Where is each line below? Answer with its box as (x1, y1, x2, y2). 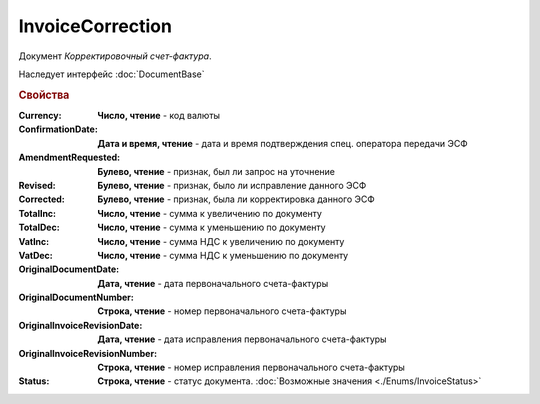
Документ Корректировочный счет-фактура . (18, 50, 212, 62)
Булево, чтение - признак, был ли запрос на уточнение (97, 165, 335, 177)
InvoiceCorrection (18, 15, 172, 37)
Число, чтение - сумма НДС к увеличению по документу (97, 235, 345, 247)
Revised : (18, 179, 56, 191)
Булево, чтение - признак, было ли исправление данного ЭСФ (97, 179, 367, 191)
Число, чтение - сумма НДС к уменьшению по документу (97, 249, 349, 261)
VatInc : (18, 235, 50, 247)
